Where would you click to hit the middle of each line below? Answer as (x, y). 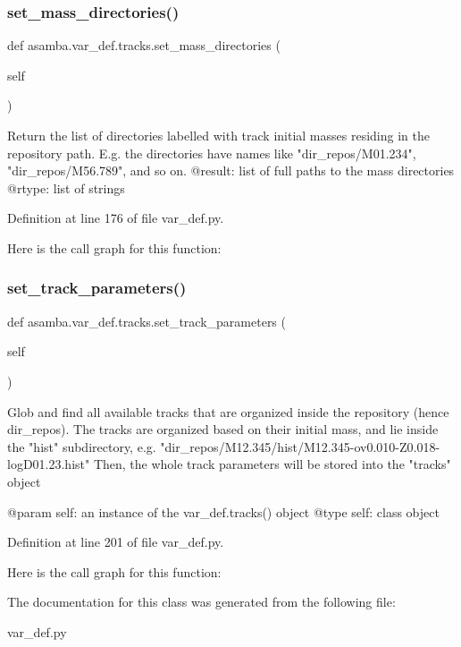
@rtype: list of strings (66, 187)
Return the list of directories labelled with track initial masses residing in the (218, 135)
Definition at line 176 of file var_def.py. (116, 218)
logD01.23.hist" (49, 464)
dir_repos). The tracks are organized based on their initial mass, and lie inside (223, 429)
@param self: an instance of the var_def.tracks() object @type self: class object (223, 511)
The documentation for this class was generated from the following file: (201, 602)
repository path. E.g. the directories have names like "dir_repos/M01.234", (212, 153)
